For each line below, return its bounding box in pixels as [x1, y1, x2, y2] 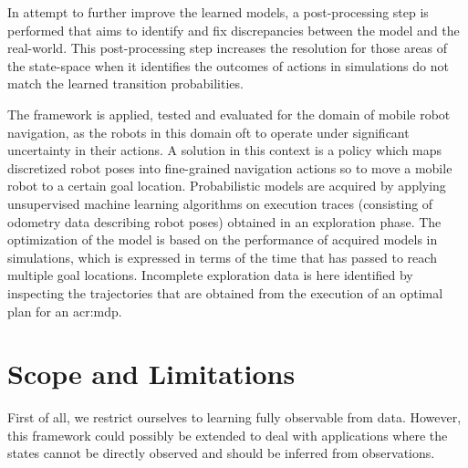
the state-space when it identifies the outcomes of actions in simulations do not [7, 56, 449, 75]
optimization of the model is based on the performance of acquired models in [7, 230, 438, 249]
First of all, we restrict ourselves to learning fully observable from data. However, [7, 408, 462, 427]
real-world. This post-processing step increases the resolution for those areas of [7, 38, 448, 57]
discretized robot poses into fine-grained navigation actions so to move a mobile [7, 158, 452, 177]
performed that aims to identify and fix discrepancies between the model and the [7, 20, 460, 39]
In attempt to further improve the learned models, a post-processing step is [7, 3, 429, 21]
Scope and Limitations [7, 355, 296, 392]
